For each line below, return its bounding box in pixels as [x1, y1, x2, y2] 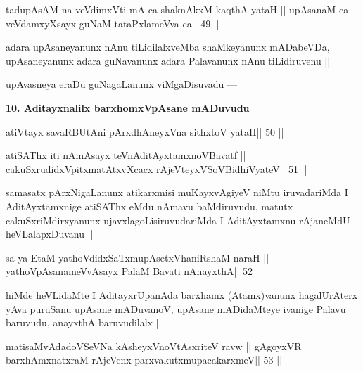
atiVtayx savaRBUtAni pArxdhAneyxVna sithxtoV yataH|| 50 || [6, 124, 284, 139]
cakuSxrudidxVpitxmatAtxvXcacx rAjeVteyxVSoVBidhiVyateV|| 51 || [6, 161, 307, 176]
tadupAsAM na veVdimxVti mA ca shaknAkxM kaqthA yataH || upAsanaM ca [6, 2, 349, 16]
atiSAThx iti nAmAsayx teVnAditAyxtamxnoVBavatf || [6, 148, 246, 162]
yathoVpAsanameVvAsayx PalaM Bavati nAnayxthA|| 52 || [6, 264, 262, 278]
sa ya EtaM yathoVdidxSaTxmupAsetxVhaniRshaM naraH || [6, 250, 269, 264]
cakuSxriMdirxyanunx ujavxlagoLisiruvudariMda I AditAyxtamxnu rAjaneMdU [6, 212, 350, 227]
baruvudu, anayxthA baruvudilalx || [6, 315, 162, 330]
